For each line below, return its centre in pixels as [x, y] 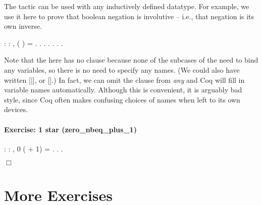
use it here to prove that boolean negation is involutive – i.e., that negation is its [129, 16]
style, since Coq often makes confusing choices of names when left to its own [122, 99]
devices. [16, 109]
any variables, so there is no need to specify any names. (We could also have [122, 69]
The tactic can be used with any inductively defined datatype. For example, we [127, 6]
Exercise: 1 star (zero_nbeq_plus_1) [70, 129]
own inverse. [23, 26]
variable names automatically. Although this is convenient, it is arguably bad [123, 90]
